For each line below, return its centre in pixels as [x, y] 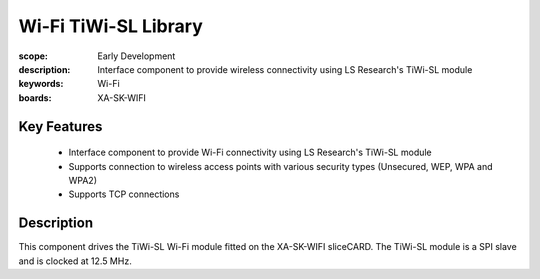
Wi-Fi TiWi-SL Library [111, 26]
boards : [35, 97]
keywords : [41, 84]
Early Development [136, 56]
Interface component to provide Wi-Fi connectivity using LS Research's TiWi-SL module [250, 152]
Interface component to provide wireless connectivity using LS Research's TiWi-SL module [285, 69]
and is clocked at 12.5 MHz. [75, 261]
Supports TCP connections [124, 194]
